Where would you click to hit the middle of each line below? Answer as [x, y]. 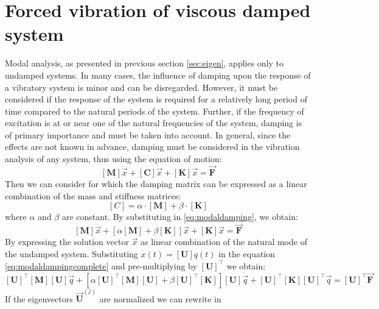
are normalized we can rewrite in [160, 298]
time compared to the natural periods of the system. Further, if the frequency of [155, 111]
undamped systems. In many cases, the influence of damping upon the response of [158, 75]
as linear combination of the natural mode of [224, 242]
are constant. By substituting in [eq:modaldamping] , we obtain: [180, 217]
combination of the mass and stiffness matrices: [93, 195]
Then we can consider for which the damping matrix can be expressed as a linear [156, 184]
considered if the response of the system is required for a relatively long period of [156, 99]
